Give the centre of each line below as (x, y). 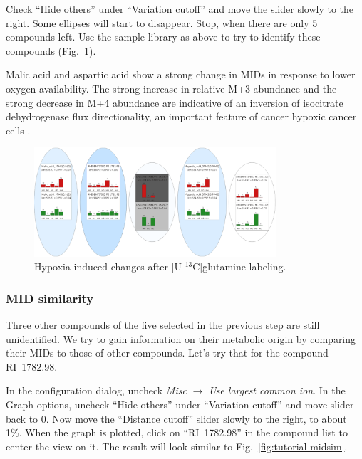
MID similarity (50, 298)
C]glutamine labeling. (239, 267)
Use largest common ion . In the (277, 390)
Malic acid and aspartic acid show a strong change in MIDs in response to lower (181, 74)
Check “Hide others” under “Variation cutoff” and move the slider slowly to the (180, 9)
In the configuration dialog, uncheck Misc (96, 390)
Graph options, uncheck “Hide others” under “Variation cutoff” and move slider (180, 405)
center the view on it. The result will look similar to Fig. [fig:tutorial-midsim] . (177, 446)
